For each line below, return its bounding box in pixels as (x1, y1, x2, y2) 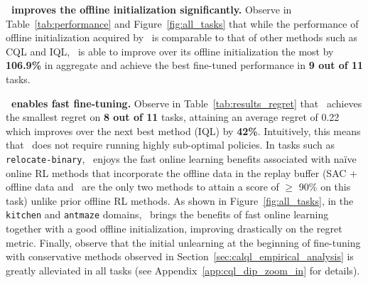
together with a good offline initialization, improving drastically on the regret (6, 221, 342, 236)
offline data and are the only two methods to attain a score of (6, 179, 279, 194)
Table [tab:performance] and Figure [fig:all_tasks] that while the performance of (6, 16, 359, 31)
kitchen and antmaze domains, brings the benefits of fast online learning (6, 207, 329, 222)
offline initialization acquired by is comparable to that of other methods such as (6, 30, 358, 45)
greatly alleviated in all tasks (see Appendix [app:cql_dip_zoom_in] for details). (6, 262, 360, 277)
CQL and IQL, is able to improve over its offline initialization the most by (6, 43, 334, 58)
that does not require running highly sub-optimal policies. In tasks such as (6, 137, 335, 152)
